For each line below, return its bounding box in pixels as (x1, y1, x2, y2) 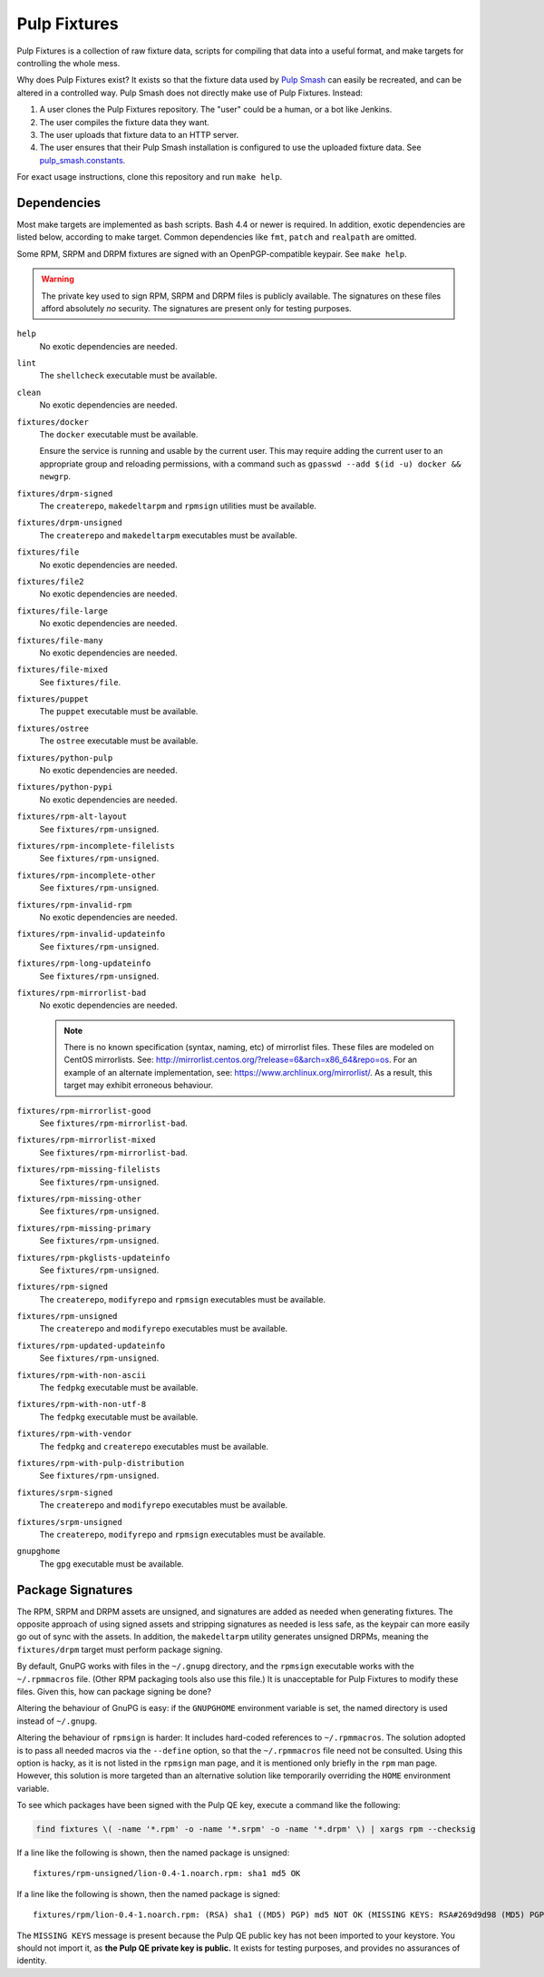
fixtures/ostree (16, 723, 90, 733)
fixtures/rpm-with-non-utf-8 (16, 1399, 147, 1410)
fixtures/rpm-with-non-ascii (16, 1370, 147, 1380)
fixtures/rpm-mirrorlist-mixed (16, 1135, 156, 1146)
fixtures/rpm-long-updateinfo (16, 959, 151, 969)
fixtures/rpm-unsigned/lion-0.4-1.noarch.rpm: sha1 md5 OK (33, 1868, 301, 1879)
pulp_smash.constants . (39, 154, 126, 165)
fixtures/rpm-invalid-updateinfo (16, 929, 166, 939)
